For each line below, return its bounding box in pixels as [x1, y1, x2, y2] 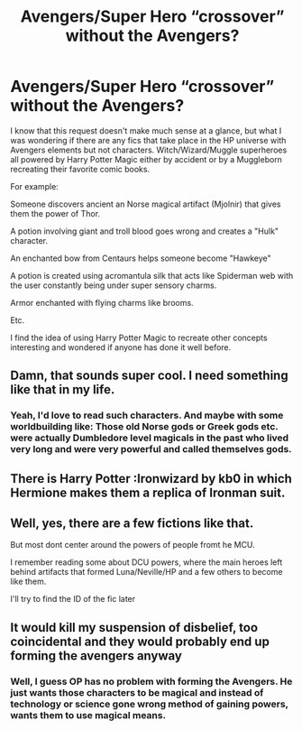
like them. [10, 576, 47, 587]
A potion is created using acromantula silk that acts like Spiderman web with [10, 270, 294, 281]
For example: [10, 180, 59, 191]
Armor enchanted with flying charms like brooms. [10, 297, 194, 308]
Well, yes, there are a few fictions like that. [10, 516, 254, 531]
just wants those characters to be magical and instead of [10, 686, 264, 698]
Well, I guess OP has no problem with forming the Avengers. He [10, 675, 293, 688]
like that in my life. [10, 382, 115, 398]
